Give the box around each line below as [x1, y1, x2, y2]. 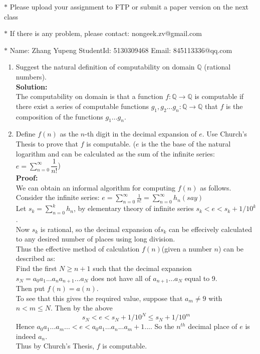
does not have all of [91, 272, 151, 283]
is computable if [194, 91, 244, 101]
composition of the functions [16, 111, 103, 121]
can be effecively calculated [169, 223, 252, 234]
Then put [16, 282, 45, 293]
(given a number [161, 243, 212, 253]
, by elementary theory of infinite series [73, 203, 194, 213]
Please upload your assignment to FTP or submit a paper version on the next [10, 1, 249, 11]
